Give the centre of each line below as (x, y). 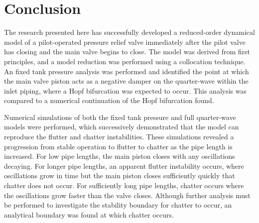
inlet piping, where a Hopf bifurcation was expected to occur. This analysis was (126, 90)
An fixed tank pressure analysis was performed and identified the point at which (127, 71)
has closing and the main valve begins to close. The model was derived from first (127, 52)
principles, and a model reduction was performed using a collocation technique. (125, 61)
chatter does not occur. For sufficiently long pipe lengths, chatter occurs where (124, 185)
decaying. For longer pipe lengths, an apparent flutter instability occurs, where (124, 166)
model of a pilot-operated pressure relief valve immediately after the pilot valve (125, 42)
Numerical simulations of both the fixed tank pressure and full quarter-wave (120, 117)
